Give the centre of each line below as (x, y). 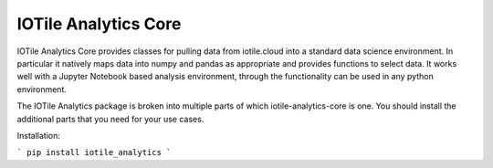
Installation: (39, 135)
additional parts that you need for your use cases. (110, 119)
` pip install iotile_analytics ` (94, 152)
